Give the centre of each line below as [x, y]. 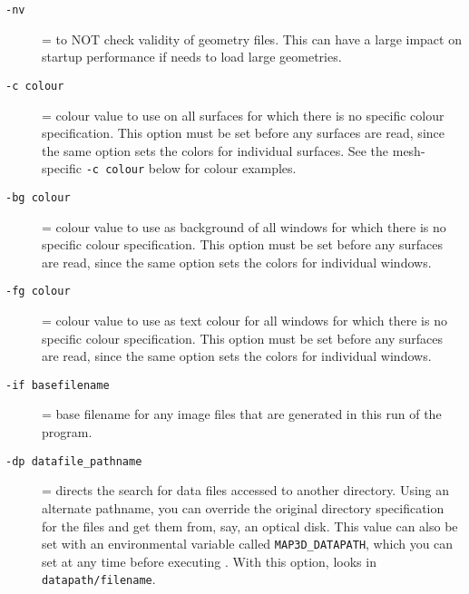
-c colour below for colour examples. [191, 168]
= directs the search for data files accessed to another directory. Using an [246, 490]
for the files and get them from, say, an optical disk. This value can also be [250, 526]
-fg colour [38, 292]
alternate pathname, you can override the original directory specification [243, 507]
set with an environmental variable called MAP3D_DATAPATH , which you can [248, 544]
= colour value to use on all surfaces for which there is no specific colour [243, 115]
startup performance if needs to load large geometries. [192, 57]
